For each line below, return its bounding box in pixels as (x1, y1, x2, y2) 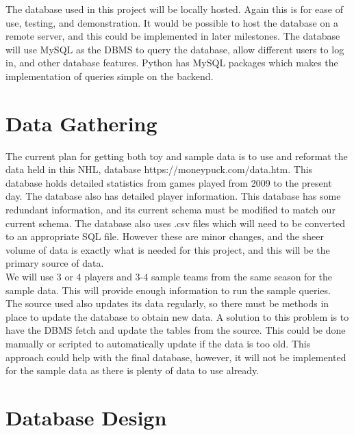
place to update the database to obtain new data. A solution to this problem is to (5, 309, 349, 324)
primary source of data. (5, 256, 104, 270)
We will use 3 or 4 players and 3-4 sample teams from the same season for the (5, 269, 332, 284)
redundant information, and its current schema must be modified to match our (5, 202, 336, 217)
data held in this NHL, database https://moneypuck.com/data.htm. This (5, 162, 313, 176)
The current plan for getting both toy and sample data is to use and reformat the (5, 148, 348, 163)
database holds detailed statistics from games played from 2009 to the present (5, 175, 332, 189)
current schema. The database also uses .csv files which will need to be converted (5, 215, 346, 230)
